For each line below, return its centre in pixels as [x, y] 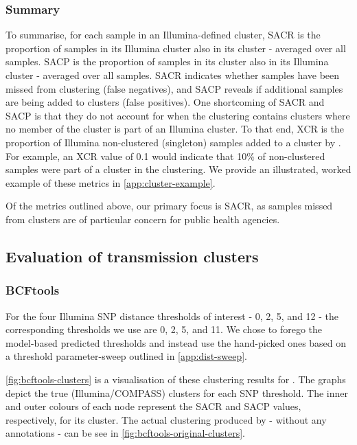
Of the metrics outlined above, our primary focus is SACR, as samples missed [169, 206]
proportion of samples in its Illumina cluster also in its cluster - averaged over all [176, 48]
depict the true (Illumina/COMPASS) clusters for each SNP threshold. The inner [177, 392]
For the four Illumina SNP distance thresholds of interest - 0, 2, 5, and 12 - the [172, 316]
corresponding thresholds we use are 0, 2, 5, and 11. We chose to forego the [164, 329]
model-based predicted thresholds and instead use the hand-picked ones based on [176, 342]
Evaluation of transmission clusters [132, 256]
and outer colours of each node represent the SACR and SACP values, [153, 406]
